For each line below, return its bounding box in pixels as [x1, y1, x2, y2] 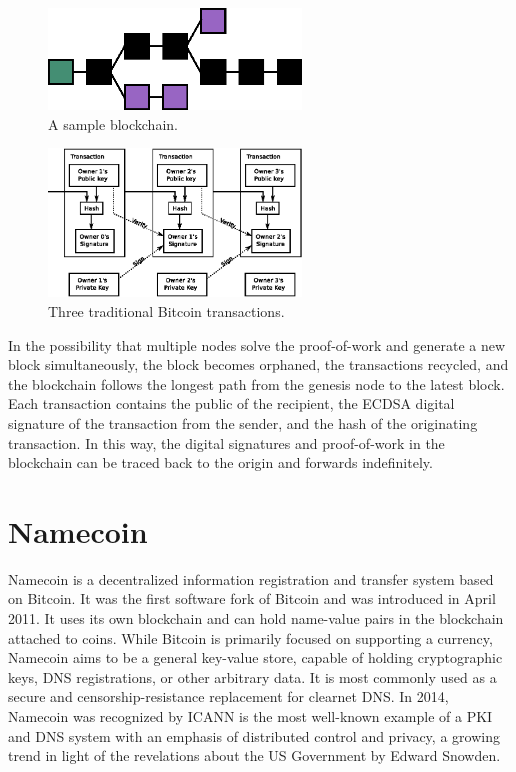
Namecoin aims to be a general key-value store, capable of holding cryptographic [8, 647, 503, 668]
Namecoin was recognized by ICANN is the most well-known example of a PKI [8, 706, 493, 727]
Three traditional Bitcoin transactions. [48, 301, 285, 322]
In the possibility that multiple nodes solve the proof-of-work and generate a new [8, 334, 506, 355]
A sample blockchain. [48, 113, 178, 134]
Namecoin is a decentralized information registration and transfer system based [8, 568, 494, 589]
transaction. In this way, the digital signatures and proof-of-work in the [8, 432, 445, 453]
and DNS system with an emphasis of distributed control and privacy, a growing [8, 725, 500, 746]
